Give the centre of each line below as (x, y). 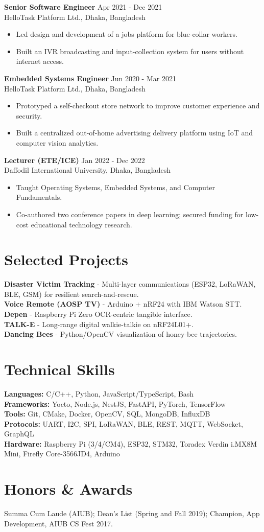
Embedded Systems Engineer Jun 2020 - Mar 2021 (90, 78)
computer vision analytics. (57, 142)
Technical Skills (59, 369)
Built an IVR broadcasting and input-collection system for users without (130, 51)
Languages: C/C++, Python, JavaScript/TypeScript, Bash (99, 393)
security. (29, 115)
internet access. (40, 61)
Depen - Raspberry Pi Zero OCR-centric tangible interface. (98, 314)
